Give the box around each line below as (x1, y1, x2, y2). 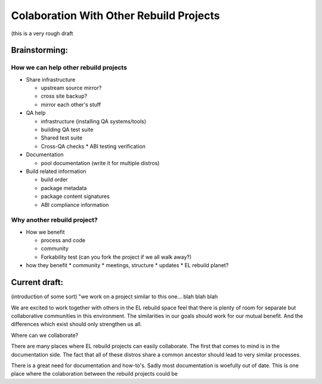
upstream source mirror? (41, 84, 102, 92)
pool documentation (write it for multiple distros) (41, 159, 160, 166)
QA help (26, 109, 46, 116)
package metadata (41, 184, 87, 191)
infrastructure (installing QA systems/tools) (41, 117, 147, 125)
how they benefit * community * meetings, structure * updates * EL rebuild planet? (26, 262, 229, 269)
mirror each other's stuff (41, 101, 101, 108)
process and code (41, 237, 86, 244)
